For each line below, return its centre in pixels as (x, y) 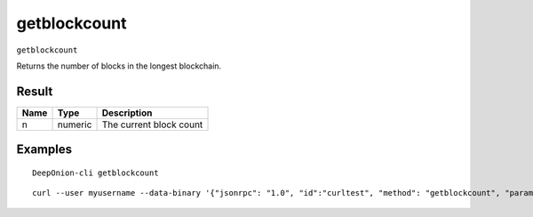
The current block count (152, 125)
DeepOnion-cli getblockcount (95, 173)
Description (127, 113)
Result (35, 91)
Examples (44, 150)
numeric (75, 125)
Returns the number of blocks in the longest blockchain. (119, 66)
